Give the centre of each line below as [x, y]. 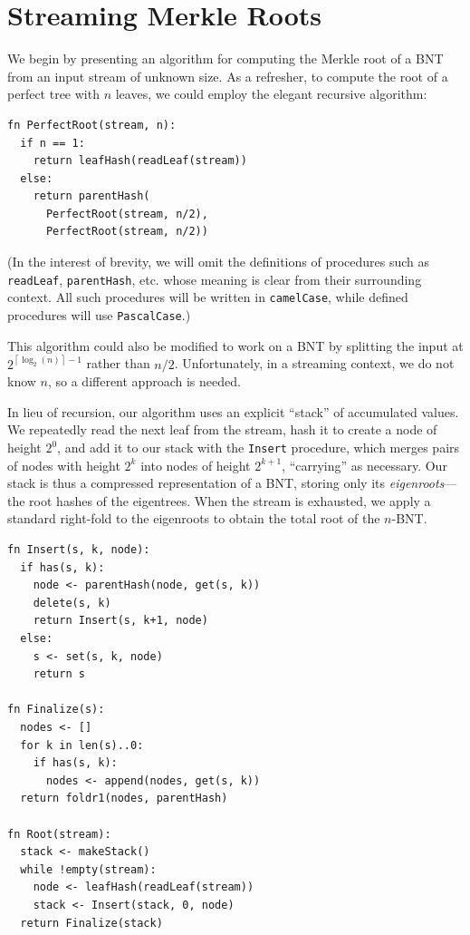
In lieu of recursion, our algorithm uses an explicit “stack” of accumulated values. [233, 411]
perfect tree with [53, 94]
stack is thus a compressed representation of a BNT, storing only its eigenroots [226, 483]
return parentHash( [91, 196]
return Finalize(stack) [91, 923]
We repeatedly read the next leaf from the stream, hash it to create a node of [222, 429]
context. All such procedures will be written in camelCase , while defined [208, 297]
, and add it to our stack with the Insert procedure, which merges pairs [259, 448]
